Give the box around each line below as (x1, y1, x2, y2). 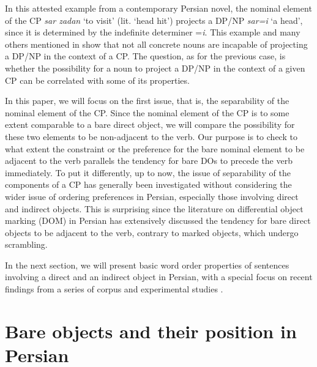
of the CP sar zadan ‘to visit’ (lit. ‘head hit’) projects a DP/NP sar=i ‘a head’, (5, 13, 303, 26)
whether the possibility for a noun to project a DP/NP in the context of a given (5, 61, 305, 74)
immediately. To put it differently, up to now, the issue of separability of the (5, 166, 291, 179)
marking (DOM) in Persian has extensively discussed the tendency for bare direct (5, 214, 311, 227)
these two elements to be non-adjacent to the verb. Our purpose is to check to (5, 130, 297, 143)
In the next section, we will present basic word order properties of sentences (5, 258, 289, 271)
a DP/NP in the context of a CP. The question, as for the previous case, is (5, 50, 286, 62)
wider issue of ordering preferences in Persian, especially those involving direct (5, 190, 299, 202)
